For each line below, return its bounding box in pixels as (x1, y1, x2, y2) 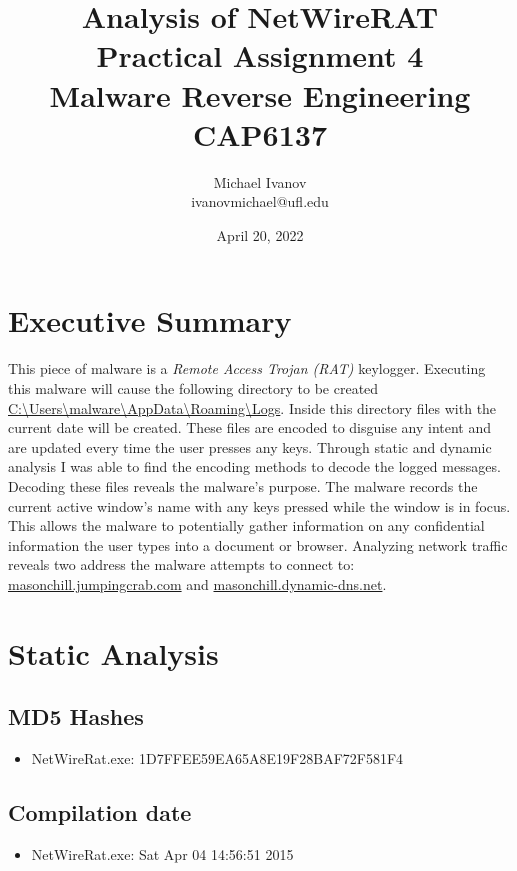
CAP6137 (192, 113, 327, 154)
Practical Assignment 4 (96, 35, 424, 76)
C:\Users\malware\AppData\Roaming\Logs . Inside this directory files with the (8, 397, 497, 418)
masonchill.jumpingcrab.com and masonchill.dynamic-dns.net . (8, 573, 387, 594)
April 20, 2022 (216, 224, 304, 245)
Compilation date (8, 797, 192, 828)
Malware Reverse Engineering (49, 74, 471, 115)
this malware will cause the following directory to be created (8, 378, 379, 398)
